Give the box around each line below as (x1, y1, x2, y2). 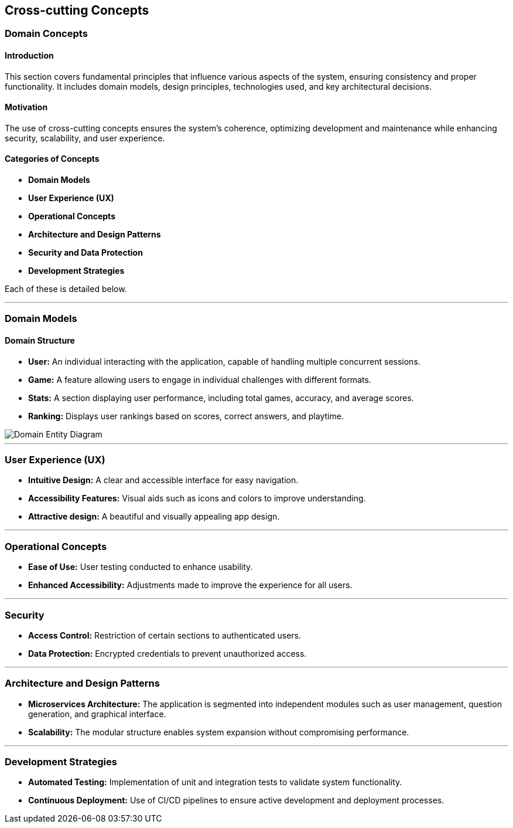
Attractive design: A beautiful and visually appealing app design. (28, 511, 280, 522)
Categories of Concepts (5, 154, 100, 164)
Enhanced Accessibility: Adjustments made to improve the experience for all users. (28, 580, 353, 591)
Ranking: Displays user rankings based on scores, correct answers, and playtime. (28, 410, 344, 421)
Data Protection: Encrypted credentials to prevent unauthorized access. (28, 648, 307, 659)
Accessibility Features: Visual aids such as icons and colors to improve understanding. (28, 493, 366, 504)
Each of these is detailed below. (5, 284, 127, 294)
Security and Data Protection (28, 247, 143, 258)
